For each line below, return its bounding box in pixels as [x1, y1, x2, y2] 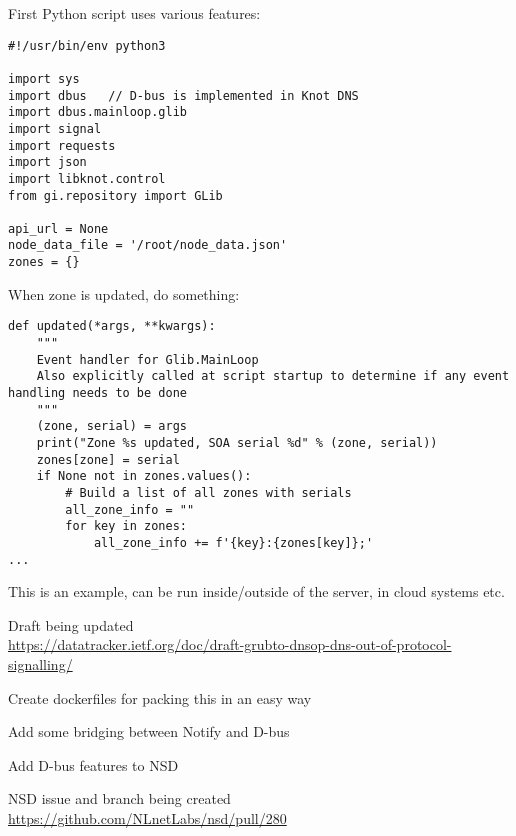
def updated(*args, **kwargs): [8, 319, 216, 334]
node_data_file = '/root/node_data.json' [8, 238, 288, 253]
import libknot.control [8, 171, 166, 186]
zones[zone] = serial [36, 452, 180, 467]
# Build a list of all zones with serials [65, 485, 352, 500]
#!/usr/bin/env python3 [8, 38, 166, 53]
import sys [8, 71, 80, 86]
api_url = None [8, 221, 109, 236]
